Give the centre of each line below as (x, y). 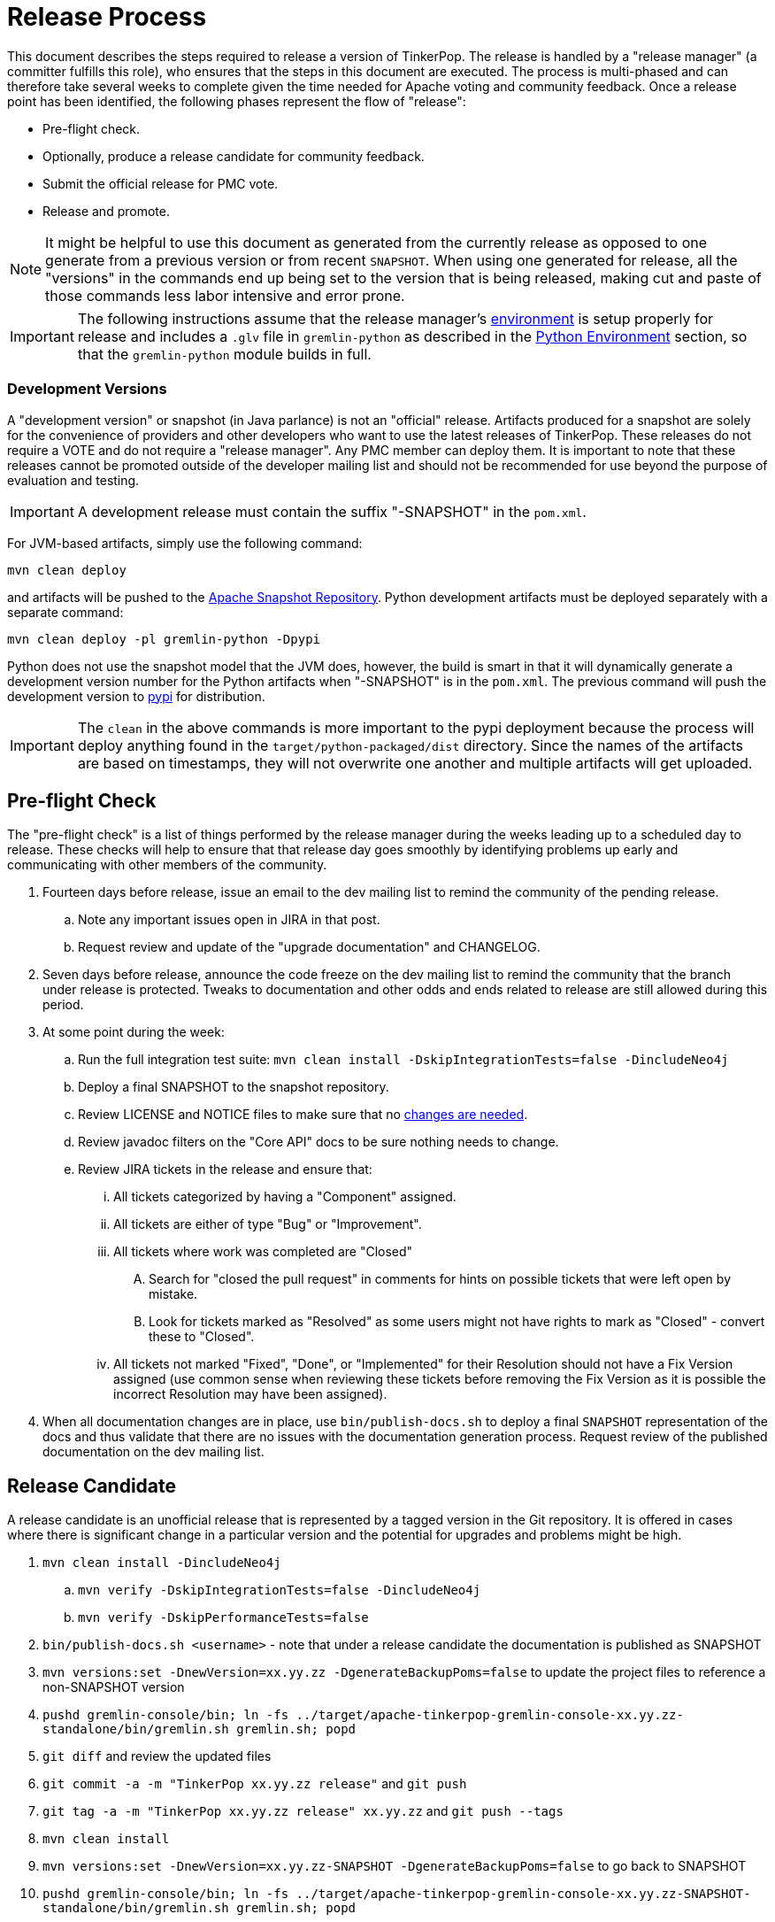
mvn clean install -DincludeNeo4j (162, 1563)
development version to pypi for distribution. (136, 696)
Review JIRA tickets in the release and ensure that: (225, 1169)
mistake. (173, 1294)
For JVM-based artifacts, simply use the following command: (185, 543)
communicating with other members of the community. (167, 865)
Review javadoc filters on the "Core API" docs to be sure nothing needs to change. (318, 1142)
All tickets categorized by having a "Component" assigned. (285, 1197)
